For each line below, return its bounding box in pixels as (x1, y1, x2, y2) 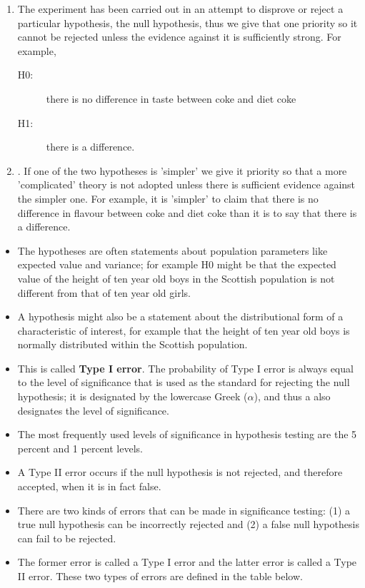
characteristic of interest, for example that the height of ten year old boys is (17, 323, 350, 338)
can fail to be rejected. (17, 530, 116, 545)
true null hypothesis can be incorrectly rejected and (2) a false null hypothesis (17, 517, 359, 532)
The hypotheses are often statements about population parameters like (17, 243, 328, 258)
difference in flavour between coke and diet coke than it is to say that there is (17, 205, 357, 220)
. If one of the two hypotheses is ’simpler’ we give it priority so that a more (17, 163, 347, 178)
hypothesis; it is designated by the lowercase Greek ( (17, 389, 248, 404)
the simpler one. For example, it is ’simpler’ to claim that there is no (17, 191, 319, 206)
